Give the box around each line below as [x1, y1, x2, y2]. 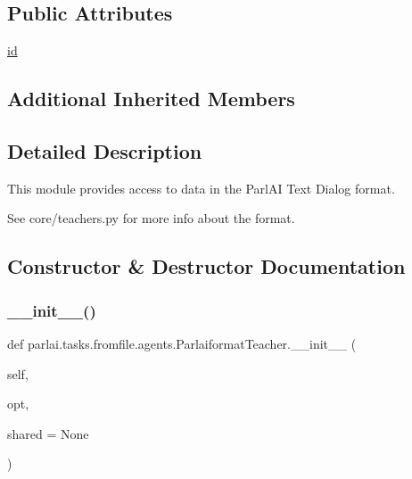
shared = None [7, 424, 89, 442]
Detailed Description [7, 136, 202, 164]
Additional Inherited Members [7, 85, 295, 112]
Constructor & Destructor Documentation [7, 252, 406, 280]
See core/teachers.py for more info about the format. [7, 209, 295, 227]
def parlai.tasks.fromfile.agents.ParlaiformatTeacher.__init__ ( [7, 334, 357, 352]
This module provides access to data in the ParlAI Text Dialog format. [7, 178, 395, 197]
